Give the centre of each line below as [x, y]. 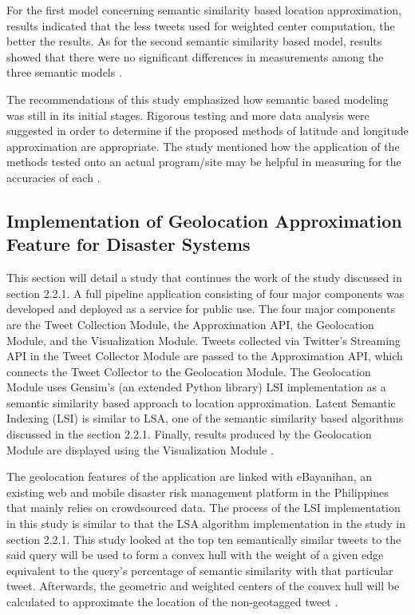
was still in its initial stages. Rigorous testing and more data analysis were [188, 115]
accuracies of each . [53, 177]
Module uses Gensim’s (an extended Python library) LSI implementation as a [196, 387]
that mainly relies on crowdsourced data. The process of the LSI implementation [204, 508]
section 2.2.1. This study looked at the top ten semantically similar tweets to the [204, 539]
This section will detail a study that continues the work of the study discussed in [204, 278]
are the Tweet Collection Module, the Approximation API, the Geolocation [190, 324]
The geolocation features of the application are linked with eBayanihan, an [190, 476]
